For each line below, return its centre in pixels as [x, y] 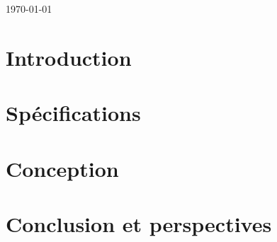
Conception [62, 168]
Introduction [69, 57]
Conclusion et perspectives [139, 223]
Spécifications [73, 113]
